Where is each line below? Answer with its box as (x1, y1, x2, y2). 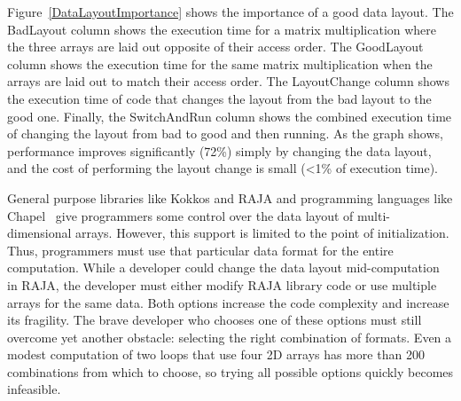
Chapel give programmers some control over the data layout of (7, 206, 354, 224)
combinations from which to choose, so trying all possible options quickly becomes (7, 362, 454, 381)
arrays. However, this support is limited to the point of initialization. (75, 224, 449, 242)
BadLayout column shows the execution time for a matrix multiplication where (7, 20, 437, 38)
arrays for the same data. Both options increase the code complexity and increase (7, 293, 449, 311)
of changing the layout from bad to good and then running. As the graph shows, (7, 124, 443, 143)
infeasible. (7, 380, 61, 398)
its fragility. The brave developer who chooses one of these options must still (7, 311, 422, 329)
